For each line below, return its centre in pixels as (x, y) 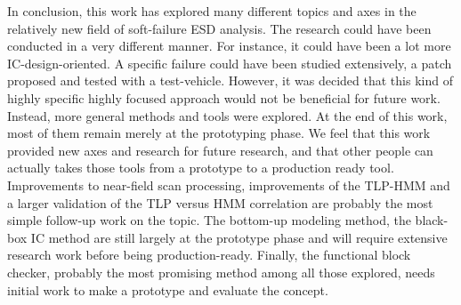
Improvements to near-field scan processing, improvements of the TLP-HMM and (229, 185)
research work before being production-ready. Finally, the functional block (209, 255)
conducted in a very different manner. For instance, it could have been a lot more (229, 46)
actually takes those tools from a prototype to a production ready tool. (201, 168)
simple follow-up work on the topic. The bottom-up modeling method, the (209, 220)
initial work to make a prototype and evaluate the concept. (168, 289)
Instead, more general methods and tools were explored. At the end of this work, (227, 115)
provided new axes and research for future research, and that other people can (220, 150)
